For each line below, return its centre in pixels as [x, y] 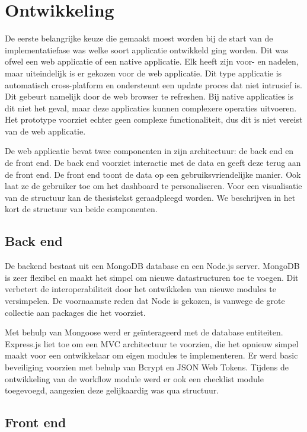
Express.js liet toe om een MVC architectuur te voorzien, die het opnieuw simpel [152, 343]
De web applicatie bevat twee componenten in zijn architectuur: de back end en [149, 151]
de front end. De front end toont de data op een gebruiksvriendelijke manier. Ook [153, 174]
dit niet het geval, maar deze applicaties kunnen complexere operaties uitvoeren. [151, 108]
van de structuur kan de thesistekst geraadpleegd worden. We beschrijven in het [150, 197]
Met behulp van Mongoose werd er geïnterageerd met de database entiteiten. [144, 332]
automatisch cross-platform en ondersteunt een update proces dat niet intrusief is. [154, 84]
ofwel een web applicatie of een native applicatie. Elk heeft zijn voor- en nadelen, [152, 61]
